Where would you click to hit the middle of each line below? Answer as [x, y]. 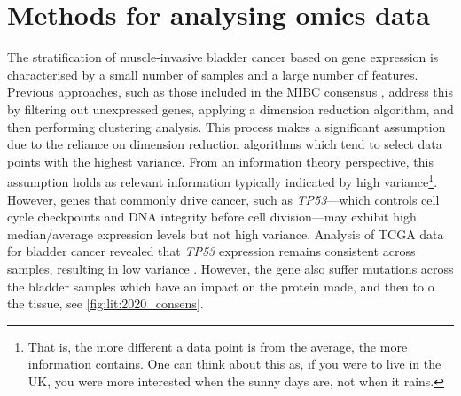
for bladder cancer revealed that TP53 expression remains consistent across [211, 251]
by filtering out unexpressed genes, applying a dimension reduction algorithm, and [230, 109]
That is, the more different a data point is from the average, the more [218, 346]
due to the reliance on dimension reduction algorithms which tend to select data [225, 144]
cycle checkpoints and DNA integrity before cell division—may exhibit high [212, 217]
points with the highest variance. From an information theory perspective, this [221, 161]
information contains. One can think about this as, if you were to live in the [234, 364]
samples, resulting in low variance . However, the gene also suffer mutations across [230, 268]
